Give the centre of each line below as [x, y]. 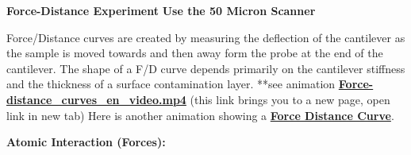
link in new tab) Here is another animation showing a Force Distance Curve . [200, 115]
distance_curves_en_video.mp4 [96, 99]
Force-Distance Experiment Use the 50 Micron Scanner [161, 10]
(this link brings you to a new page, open [290, 99]
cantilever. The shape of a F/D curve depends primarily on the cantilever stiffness [206, 68]
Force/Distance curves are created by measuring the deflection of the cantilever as [206, 37]
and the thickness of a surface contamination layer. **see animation [171, 84]
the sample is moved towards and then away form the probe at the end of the [195, 53]
